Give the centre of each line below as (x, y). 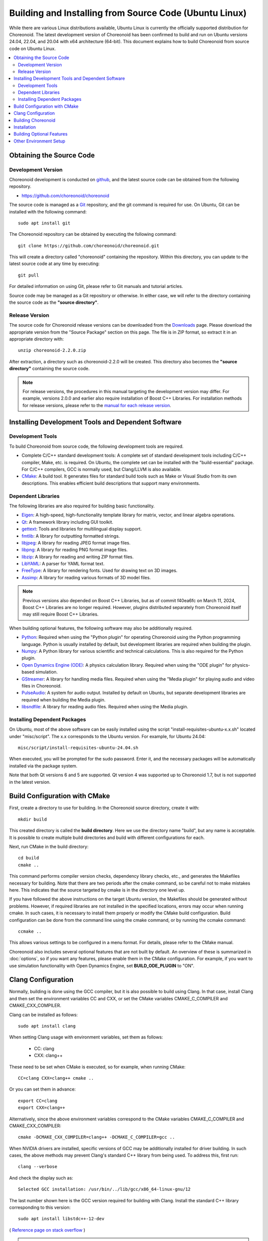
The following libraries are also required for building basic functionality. (82, 506)
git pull (29, 275)
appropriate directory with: (36, 339)
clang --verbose (38, 1167)
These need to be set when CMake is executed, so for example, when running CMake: (97, 1067)
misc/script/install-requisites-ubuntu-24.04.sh (78, 748)
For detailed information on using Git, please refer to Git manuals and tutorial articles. (96, 286)
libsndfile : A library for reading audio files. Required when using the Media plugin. (105, 707)
